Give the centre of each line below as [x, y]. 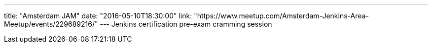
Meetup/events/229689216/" [51, 24]
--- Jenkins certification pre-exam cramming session [186, 24]
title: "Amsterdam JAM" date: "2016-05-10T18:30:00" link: [98, 16]
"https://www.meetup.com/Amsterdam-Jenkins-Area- [281, 16]
